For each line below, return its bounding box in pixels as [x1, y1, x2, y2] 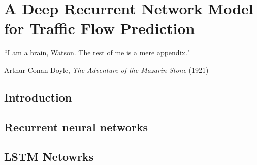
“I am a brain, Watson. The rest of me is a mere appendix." [4, 47, 190, 58]
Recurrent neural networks [4, 119, 148, 135]
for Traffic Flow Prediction [4, 18, 195, 39]
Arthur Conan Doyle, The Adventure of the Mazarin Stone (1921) [4, 64, 209, 75]
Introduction [4, 89, 72, 105]
